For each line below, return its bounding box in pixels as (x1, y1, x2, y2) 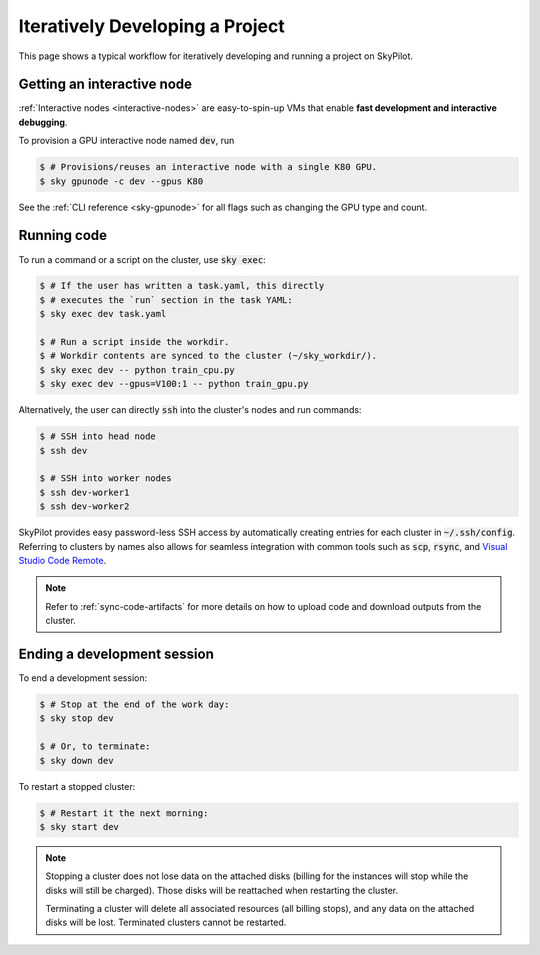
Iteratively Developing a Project (18, 15, 285, 37)
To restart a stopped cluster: (18, 780, 136, 792)
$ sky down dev (39, 755, 114, 766)
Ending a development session (18, 645, 214, 662)
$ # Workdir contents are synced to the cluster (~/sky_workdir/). (39, 350, 378, 362)
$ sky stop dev (39, 713, 114, 724)
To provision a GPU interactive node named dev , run (18, 135, 235, 147)
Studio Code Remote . (18, 554, 107, 566)
